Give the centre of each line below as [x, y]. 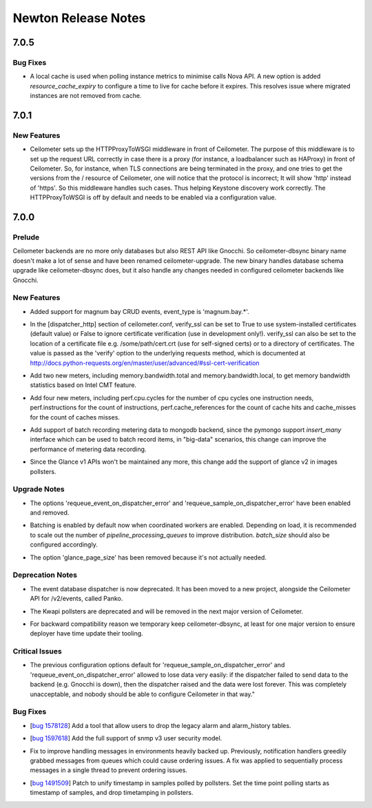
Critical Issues [37, 651]
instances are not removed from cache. [86, 96]
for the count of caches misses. [75, 417]
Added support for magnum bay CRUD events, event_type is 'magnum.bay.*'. [139, 311]
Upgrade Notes [39, 489]
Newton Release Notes [79, 18]
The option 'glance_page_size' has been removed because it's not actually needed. [148, 557]
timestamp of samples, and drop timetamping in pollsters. [112, 793]
